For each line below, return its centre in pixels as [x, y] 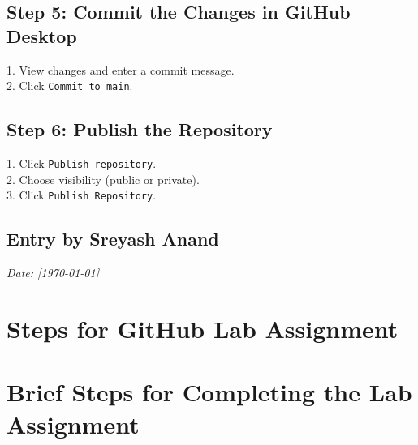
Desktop [42, 35]
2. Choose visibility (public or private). [103, 179]
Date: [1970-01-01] [53, 273]
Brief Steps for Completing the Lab [209, 392]
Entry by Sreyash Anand [113, 239]
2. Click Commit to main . [70, 86]
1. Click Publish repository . [82, 163]
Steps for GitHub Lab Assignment [203, 328]
